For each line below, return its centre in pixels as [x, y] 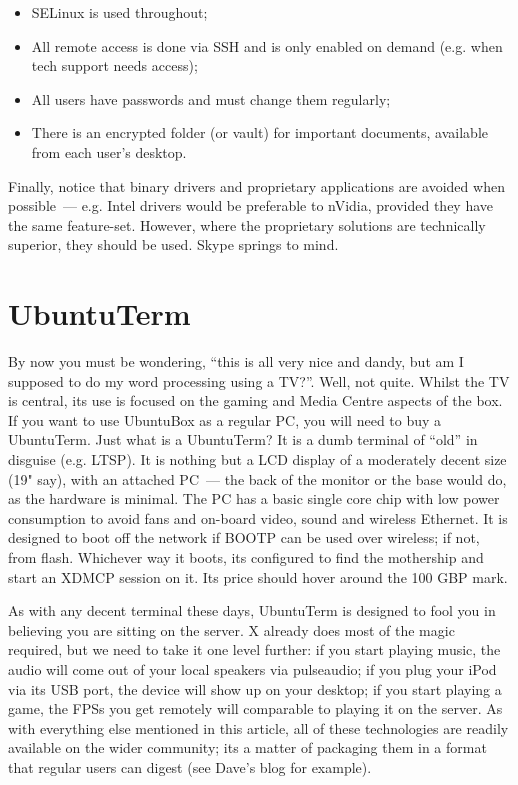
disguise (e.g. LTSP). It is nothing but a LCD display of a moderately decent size [257, 459]
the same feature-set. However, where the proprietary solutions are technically [247, 224]
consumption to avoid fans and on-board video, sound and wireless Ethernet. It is [258, 517]
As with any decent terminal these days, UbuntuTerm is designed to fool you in [252, 610]
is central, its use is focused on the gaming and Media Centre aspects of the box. [255, 400]
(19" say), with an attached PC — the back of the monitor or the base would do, [257, 478]
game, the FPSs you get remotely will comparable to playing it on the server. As [255, 708]
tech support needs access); [114, 65]
